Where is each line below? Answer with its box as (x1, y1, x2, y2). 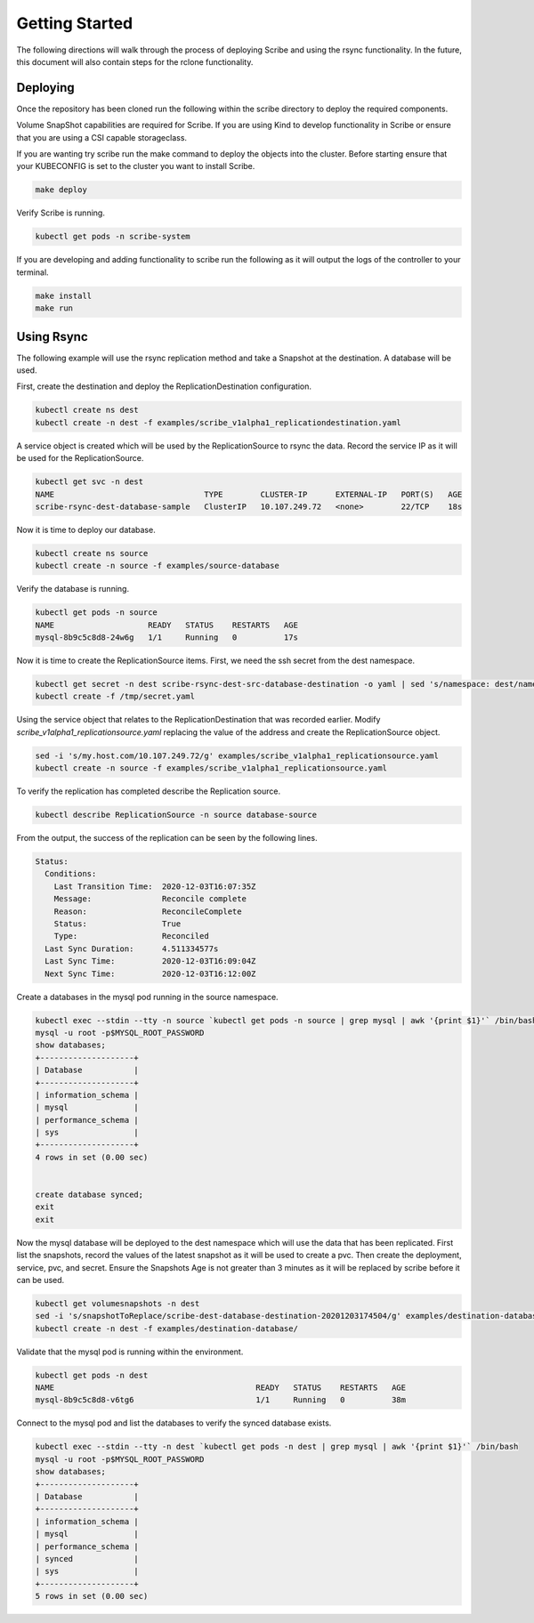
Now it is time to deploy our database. (16, 524, 156, 535)
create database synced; (35, 1190, 144, 1200)
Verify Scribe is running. (16, 207, 106, 218)
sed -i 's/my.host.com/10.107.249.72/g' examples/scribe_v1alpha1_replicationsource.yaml (35, 750, 440, 761)
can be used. (16, 1274, 65, 1285)
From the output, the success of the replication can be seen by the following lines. (16, 833, 318, 844)
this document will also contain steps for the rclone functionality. (16, 56, 254, 67)
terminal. (16, 267, 49, 278)
